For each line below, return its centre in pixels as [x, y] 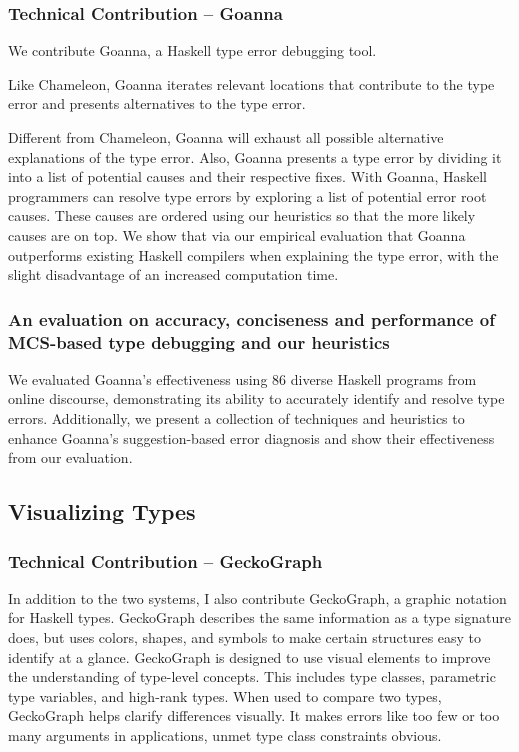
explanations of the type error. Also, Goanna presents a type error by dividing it [255, 156]
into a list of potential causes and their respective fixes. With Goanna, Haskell [247, 176]
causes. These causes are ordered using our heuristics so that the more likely [242, 215]
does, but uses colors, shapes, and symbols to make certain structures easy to [245, 637]
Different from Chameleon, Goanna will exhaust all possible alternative [226, 137]
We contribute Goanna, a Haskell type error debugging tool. [192, 50]
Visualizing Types [102, 511]
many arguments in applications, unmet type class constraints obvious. [225, 735]
